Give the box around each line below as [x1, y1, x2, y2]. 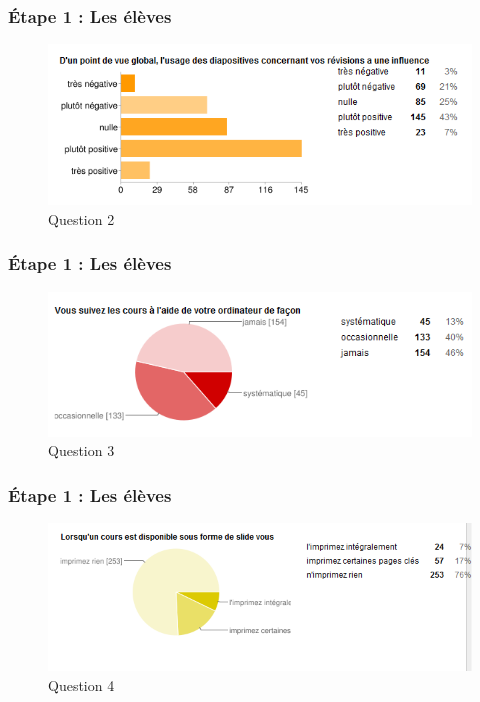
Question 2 [48, 208, 115, 229]
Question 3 [48, 440, 115, 461]
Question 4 [48, 674, 115, 695]
